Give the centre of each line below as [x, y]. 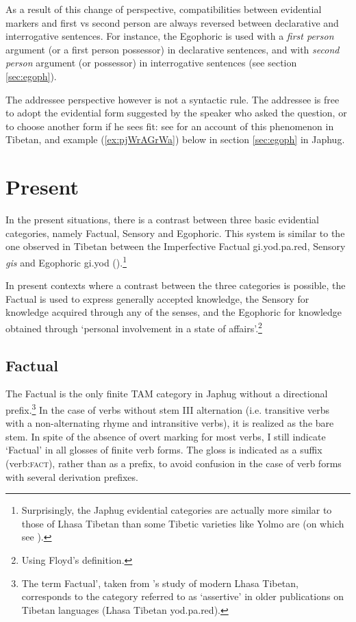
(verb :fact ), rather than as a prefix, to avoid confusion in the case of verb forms [174, 463]
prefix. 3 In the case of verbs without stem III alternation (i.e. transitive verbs [168, 408]
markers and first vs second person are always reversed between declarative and [172, 22]
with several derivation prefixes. [72, 476]
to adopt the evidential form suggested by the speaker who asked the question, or [176, 113]
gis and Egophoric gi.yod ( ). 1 [66, 261]
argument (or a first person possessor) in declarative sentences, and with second [173, 49]
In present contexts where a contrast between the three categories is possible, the [176, 285]
